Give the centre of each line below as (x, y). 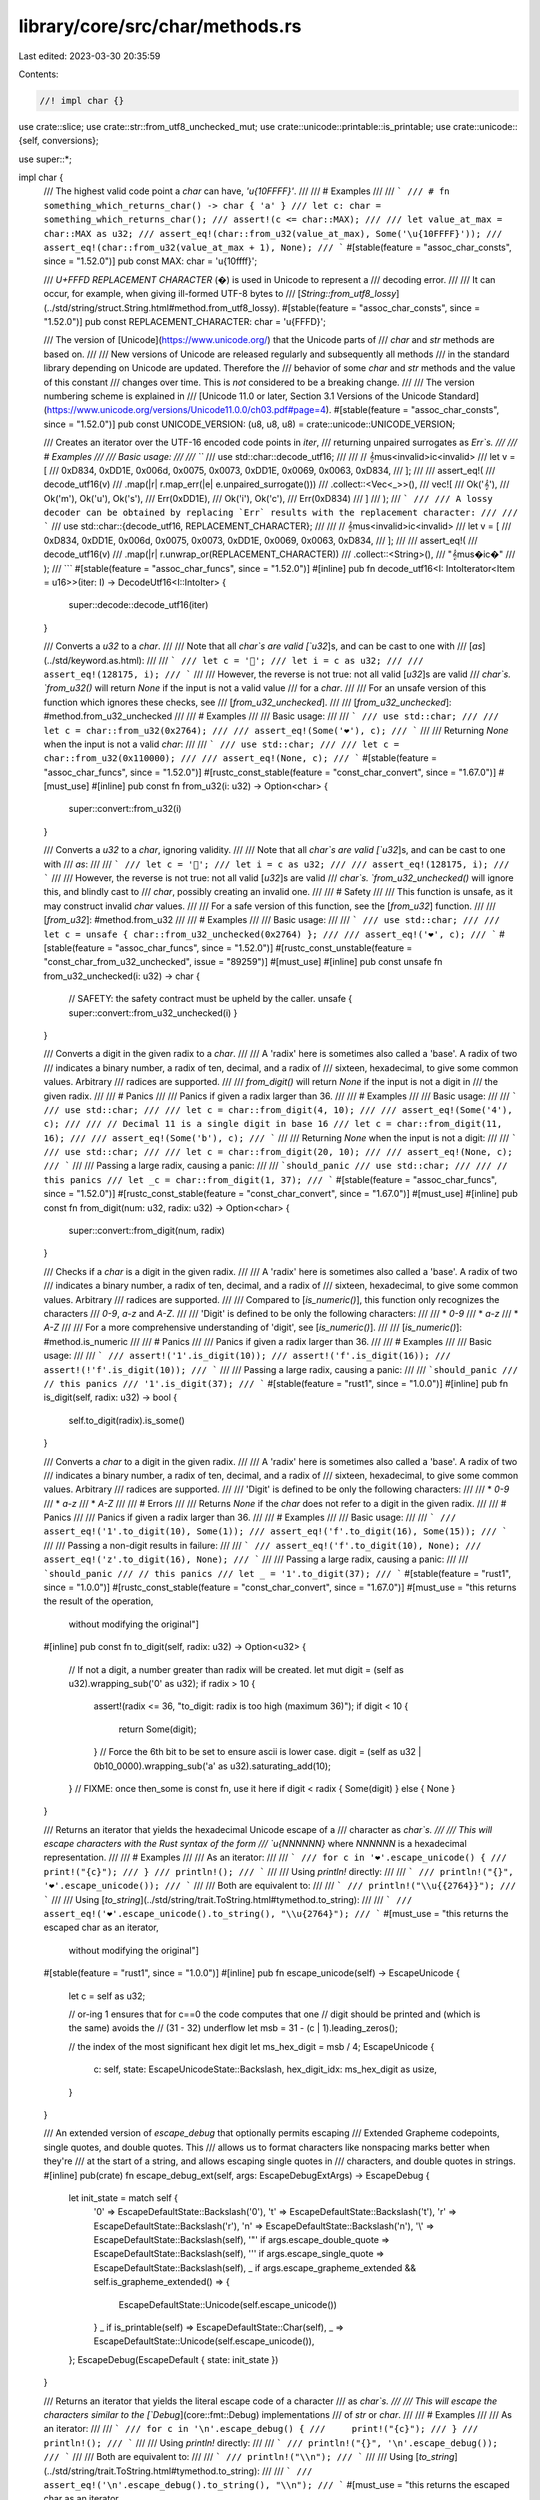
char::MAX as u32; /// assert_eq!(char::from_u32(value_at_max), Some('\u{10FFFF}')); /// (273, 233)
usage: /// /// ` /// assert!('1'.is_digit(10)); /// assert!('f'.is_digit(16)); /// (247, 1356)
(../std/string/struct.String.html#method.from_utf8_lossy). (161, 307)
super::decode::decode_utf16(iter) (138, 605)
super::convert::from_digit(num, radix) (146, 1231)
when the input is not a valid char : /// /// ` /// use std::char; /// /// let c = (221, 744)
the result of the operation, (98, 1601)
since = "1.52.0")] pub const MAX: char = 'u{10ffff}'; (150, 261)
